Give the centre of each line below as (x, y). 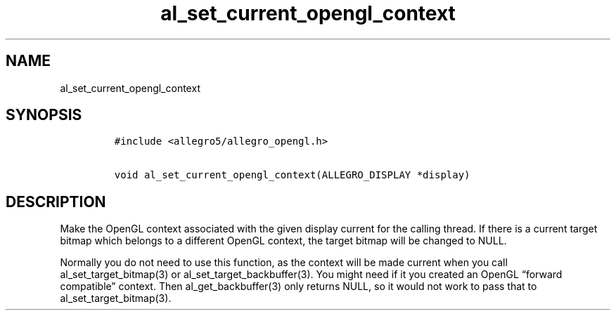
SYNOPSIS (44, 115)
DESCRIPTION (56, 202)
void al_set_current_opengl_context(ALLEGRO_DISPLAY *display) (292, 175)
